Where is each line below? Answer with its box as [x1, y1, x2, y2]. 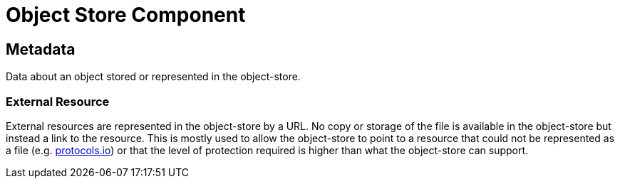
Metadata [6, 40, 76, 58]
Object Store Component [6, 3, 246, 27]
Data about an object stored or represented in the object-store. [6, 70, 301, 83]
